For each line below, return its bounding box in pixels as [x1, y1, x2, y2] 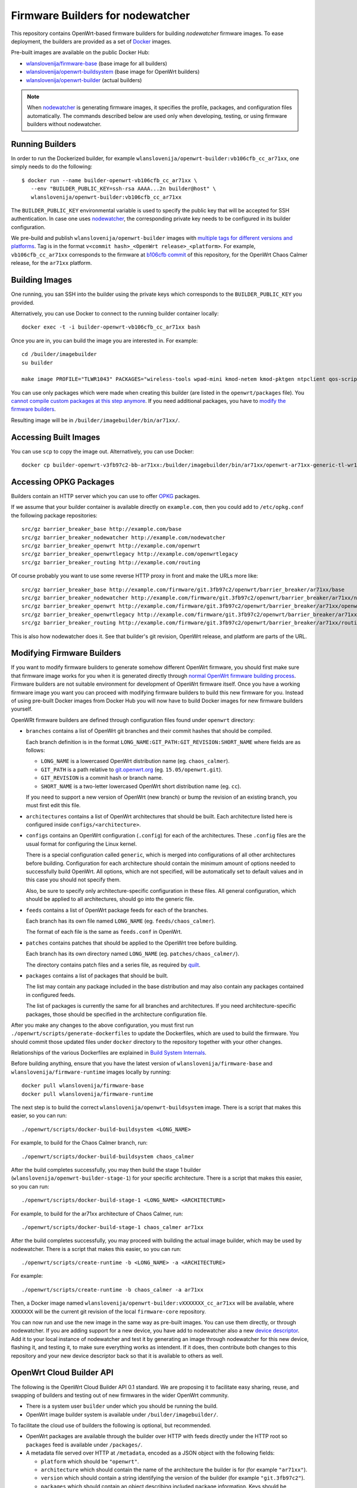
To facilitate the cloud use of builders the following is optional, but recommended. [11, 1422, 211, 1429]
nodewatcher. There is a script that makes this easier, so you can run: [11, 1245, 181, 1252]
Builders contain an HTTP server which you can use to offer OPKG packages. [11, 493, 201, 500]
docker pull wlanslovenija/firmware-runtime [21, 1090, 154, 1098]
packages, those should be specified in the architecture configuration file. [26, 1011, 208, 1018]
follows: [26, 746, 45, 754]
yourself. [11, 705, 33, 712]
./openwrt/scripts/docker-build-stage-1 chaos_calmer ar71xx [21, 1224, 203, 1230]
